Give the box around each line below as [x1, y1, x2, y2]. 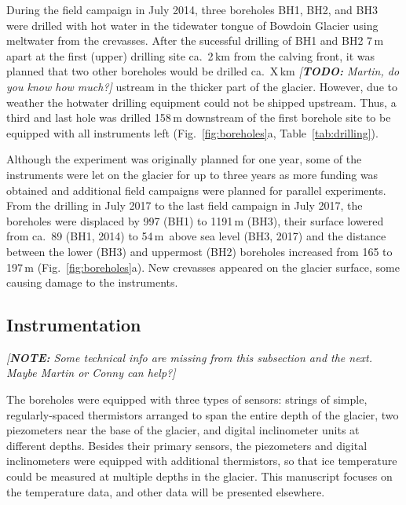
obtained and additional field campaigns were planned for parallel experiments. [6, 181, 386, 198]
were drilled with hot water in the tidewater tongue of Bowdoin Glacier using [6, 16, 379, 33]
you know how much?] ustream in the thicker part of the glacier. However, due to [6, 78, 397, 94]
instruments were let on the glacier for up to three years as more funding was [6, 166, 379, 182]
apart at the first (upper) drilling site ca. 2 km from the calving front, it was [6, 47, 375, 64]
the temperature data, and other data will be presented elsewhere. [6, 483, 325, 500]
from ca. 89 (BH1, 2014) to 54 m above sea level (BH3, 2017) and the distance [6, 228, 386, 244]
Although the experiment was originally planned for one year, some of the [6, 151, 362, 167]
